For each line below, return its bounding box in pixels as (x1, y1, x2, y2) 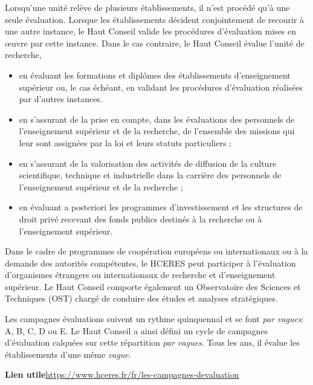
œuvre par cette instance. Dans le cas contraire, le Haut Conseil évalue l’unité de (5, 36, 305, 49)
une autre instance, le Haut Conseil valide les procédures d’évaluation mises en (5, 25, 296, 37)
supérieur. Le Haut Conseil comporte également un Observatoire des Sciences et (5, 280, 301, 293)
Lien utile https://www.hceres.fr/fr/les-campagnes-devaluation (5, 368, 239, 381)
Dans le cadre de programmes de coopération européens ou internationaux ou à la (5, 245, 308, 257)
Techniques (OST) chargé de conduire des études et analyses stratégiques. (5, 292, 278, 305)
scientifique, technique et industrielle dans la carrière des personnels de (19, 169, 282, 181)
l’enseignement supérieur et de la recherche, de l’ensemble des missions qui (19, 125, 295, 137)
